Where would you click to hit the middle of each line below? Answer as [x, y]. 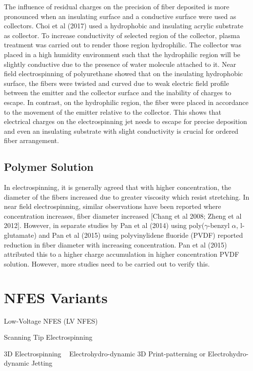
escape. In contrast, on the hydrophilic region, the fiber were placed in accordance [126, 102]
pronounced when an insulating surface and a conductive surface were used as [120, 16]
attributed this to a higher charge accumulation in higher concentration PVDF [122, 254]
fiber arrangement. [31, 140]
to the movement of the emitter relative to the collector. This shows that [113, 112]
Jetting [42, 363]
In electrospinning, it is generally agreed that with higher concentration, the [117, 187]
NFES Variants [56, 297]
